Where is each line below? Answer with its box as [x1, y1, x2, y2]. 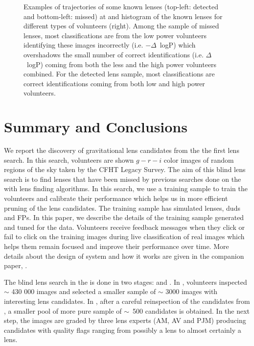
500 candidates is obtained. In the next [133, 305, 250, 316]
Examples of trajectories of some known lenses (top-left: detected [23, 1, 219, 11]
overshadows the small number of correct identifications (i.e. [23, 49, 204, 59]
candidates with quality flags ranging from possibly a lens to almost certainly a [4, 324, 241, 335]
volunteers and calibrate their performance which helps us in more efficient [4, 193, 228, 203]
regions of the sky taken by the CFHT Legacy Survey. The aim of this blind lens [4, 164, 246, 174]
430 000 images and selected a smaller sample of [11, 286, 156, 297]
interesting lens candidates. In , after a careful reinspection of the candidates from [4, 296, 250, 306]
